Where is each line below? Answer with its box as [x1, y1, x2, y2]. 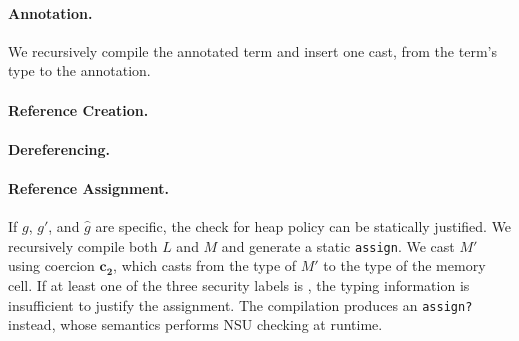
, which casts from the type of [113, 255, 297, 276]
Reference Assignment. [8, 177, 169, 198]
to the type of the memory [323, 255, 486, 276]
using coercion [8, 255, 95, 276]
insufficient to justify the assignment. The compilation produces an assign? [8, 294, 473, 315]
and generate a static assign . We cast [221, 235, 455, 256]
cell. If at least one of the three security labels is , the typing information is [8, 275, 470, 295]
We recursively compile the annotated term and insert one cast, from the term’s [8, 40, 497, 61]
